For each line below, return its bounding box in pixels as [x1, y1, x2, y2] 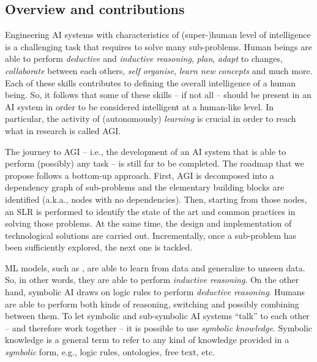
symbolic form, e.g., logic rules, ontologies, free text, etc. [5, 345, 215, 358]
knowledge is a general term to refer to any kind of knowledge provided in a [5, 333, 289, 346]
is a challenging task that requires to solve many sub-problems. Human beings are [5, 40, 312, 53]
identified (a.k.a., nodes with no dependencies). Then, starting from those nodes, [5, 192, 307, 205]
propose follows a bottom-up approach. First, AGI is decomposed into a [5, 168, 274, 181]
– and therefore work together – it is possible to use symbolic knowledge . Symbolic [5, 321, 313, 334]
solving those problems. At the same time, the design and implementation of [5, 217, 292, 230]
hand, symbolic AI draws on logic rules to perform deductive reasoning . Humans [5, 285, 305, 298]
